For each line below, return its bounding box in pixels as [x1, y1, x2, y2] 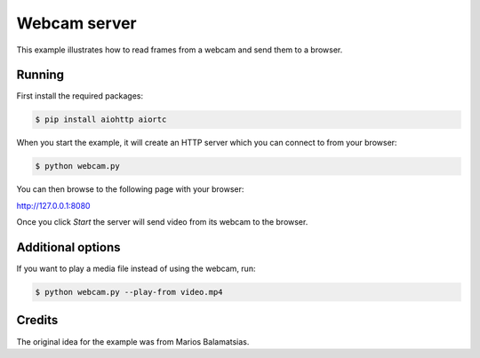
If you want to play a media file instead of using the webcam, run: [16, 263, 256, 274]
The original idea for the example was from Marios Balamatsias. [16, 336, 250, 346]
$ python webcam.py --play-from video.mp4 [35, 287, 223, 298]
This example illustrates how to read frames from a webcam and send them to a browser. [16, 44, 343, 55]
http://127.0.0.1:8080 [16, 200, 91, 211]
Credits [16, 313, 59, 328]
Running [16, 68, 65, 83]
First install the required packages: [16, 91, 144, 101]
